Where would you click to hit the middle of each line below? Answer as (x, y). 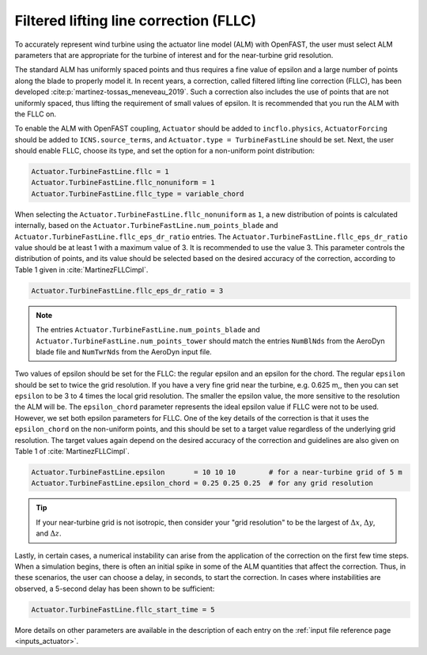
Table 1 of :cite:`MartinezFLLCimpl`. (72, 452)
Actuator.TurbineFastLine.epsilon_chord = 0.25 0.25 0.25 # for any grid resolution (202, 483)
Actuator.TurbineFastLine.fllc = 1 (100, 172)
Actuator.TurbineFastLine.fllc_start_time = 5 (123, 610)
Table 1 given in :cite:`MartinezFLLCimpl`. (81, 270)
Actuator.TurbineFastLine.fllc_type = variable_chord (138, 193)
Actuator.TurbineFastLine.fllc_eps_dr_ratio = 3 (127, 290)
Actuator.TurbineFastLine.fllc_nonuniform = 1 (123, 183)
